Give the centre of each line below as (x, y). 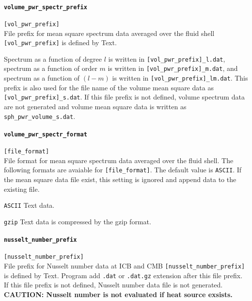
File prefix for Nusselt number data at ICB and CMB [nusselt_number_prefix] (125, 266)
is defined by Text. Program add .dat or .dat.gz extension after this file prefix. (123, 275)
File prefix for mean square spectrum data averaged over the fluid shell (109, 33)
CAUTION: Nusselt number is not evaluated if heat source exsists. (118, 294)
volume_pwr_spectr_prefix (46, 7)
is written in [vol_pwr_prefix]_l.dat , (167, 59)
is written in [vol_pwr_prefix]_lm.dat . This (180, 78)
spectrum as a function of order (51, 68)
